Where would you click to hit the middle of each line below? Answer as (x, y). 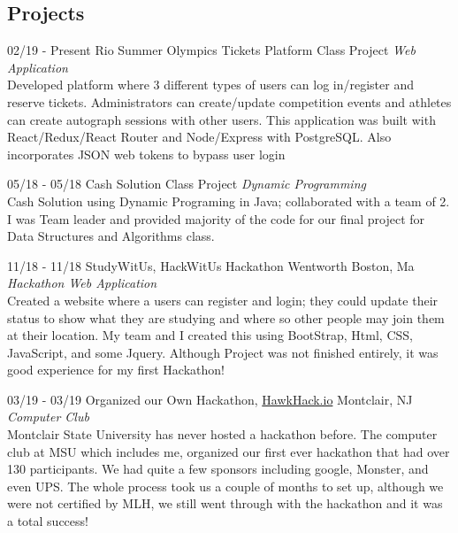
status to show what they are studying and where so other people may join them (226, 317)
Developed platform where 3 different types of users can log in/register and (210, 85)
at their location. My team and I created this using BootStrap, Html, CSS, (210, 335)
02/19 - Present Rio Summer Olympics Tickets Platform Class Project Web (211, 50)
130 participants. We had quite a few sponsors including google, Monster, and (218, 469)
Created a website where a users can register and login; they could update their (223, 300)
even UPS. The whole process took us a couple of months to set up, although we (225, 486)
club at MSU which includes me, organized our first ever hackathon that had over (229, 451)
